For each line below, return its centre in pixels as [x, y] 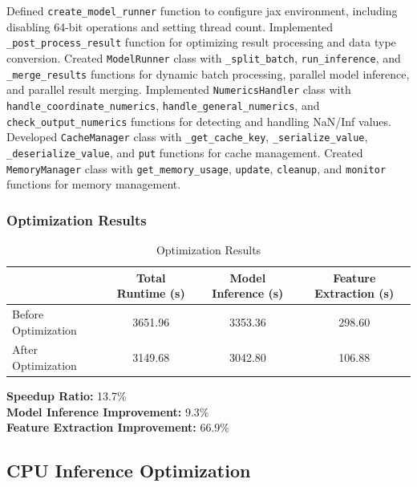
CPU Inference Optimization [129, 471]
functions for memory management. [94, 184]
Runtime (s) [151, 293]
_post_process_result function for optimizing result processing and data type [201, 42]
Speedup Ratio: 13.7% [67, 396]
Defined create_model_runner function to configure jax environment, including [202, 10]
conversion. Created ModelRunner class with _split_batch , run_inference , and [204, 57]
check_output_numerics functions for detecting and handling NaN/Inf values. [199, 121]
